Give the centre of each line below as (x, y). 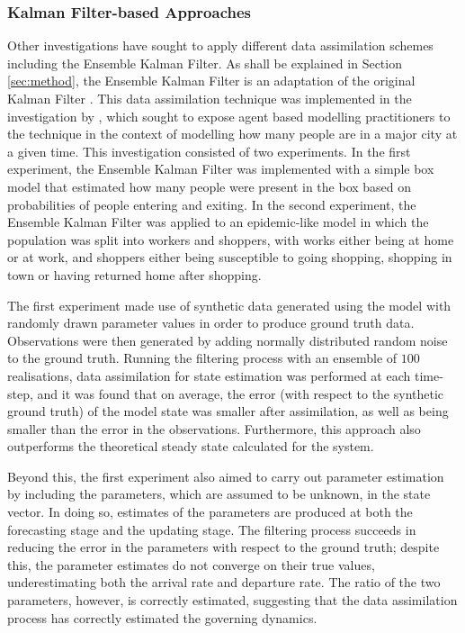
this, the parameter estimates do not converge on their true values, (191, 564)
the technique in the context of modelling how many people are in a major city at (232, 134)
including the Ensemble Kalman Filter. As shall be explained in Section (205, 63)
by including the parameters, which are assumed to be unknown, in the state (219, 494)
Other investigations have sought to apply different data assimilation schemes (220, 45)
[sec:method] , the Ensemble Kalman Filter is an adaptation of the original (211, 81)
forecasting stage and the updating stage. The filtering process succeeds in (212, 529)
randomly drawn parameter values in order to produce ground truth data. (211, 323)
